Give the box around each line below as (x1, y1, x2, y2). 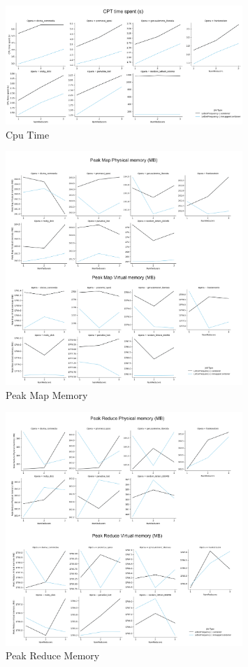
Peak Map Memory (6, 387, 88, 402)
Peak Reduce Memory (6, 648, 100, 663)
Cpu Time (6, 127, 50, 141)
